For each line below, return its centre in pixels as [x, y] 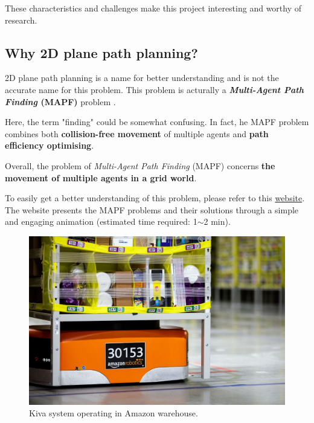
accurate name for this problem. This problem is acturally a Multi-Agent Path [154, 89]
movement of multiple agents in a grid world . [101, 177]
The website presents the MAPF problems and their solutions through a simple [152, 209]
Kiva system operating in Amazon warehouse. [114, 413]
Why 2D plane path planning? [101, 52]
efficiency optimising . [50, 145]
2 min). [217, 221]
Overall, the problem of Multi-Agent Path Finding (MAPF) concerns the [140, 165]
